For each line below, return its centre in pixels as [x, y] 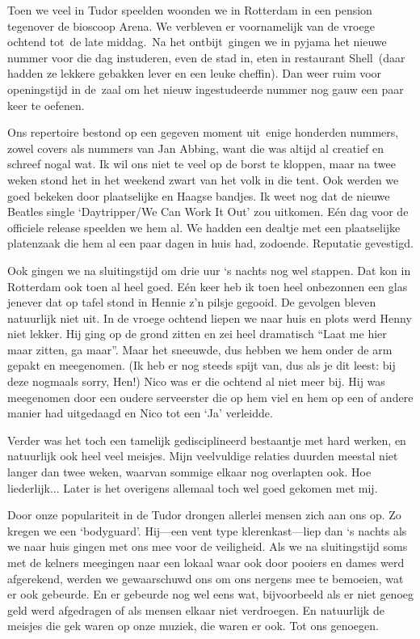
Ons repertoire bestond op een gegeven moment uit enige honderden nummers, [203, 132]
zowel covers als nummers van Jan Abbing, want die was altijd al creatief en [196, 148]
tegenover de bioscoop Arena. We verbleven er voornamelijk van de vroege [191, 25]
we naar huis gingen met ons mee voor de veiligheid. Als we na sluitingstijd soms [208, 546]
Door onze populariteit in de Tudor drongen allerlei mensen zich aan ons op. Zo [204, 515]
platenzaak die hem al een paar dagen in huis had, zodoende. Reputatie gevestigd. [210, 243]
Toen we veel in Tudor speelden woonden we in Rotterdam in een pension [190, 10]
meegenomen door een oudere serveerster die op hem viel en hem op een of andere [210, 397]
